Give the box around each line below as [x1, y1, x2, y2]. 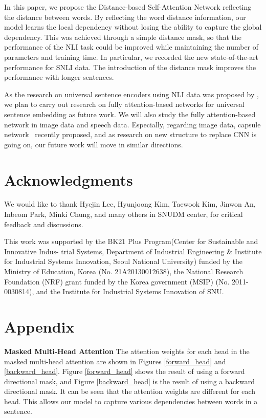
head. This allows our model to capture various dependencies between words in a [4, 395, 258, 406]
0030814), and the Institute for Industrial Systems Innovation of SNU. [4, 286, 224, 297]
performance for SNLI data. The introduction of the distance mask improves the [4, 61, 256, 72]
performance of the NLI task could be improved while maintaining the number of [4, 41, 259, 52]
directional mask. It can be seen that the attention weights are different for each [4, 386, 256, 397]
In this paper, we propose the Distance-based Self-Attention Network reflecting [4, 2, 252, 12]
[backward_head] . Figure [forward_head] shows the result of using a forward [4, 366, 245, 377]
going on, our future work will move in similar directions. [4, 139, 183, 149]
